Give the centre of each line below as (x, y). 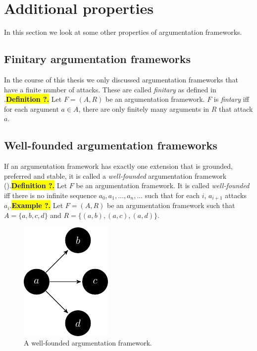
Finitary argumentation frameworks (98, 59)
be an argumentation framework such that (171, 205)
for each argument (31, 108)
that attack (236, 108)
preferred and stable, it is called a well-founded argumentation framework (115, 175)
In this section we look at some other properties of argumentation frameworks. (123, 32)
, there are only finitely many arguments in (144, 108)
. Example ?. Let (36, 205)
